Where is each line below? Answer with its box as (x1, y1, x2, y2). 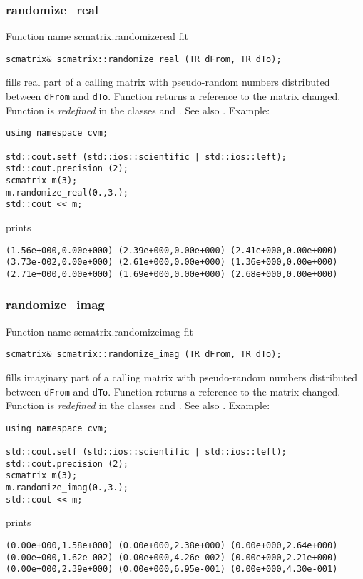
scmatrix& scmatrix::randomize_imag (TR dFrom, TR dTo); (6, 349, 282, 360)
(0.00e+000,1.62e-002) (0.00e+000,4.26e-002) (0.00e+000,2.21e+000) (6, 552, 338, 563)
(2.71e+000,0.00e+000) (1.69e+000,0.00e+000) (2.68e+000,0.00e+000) (6, 268, 338, 279)
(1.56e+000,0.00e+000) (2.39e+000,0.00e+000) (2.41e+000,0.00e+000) (6, 245, 338, 256)
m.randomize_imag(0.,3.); (6, 483, 128, 493)
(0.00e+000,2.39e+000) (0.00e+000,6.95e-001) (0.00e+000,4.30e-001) (6, 564, 338, 575)
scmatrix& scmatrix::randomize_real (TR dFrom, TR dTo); (6, 54, 282, 64)
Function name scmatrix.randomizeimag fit (6, 323, 193, 338)
